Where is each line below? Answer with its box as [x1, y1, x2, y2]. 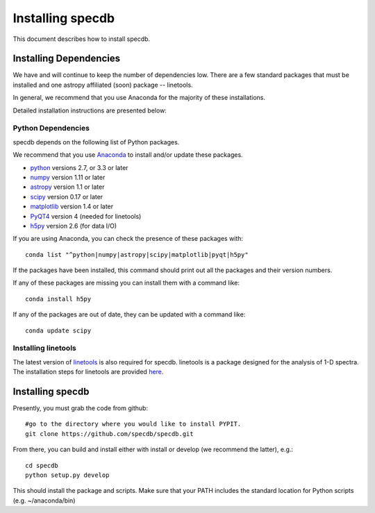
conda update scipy [25, 326, 92, 335]
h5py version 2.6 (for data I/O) [30, 221, 117, 230]
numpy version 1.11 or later [30, 173, 106, 181]
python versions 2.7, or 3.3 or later [30, 163, 128, 171]
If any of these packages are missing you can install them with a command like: [12, 278, 240, 287]
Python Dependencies [12, 124, 90, 133]
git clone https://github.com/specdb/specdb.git [25, 430, 194, 437]
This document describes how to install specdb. [12, 35, 151, 43]
